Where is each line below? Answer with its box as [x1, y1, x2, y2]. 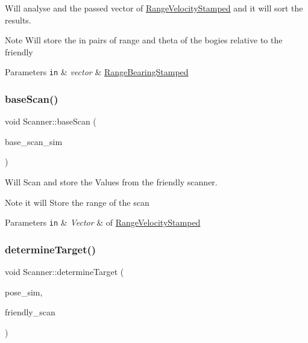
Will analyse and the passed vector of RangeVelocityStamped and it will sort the [5, 2, 303, 14]
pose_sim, [5, 285, 43, 298]
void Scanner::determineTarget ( [5, 265, 124, 278]
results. [5, 13, 31, 26]
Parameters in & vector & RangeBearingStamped [5, 66, 189, 78]
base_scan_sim [5, 135, 63, 147]
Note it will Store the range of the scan [5, 196, 149, 208]
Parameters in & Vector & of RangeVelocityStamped [5, 216, 201, 229]
